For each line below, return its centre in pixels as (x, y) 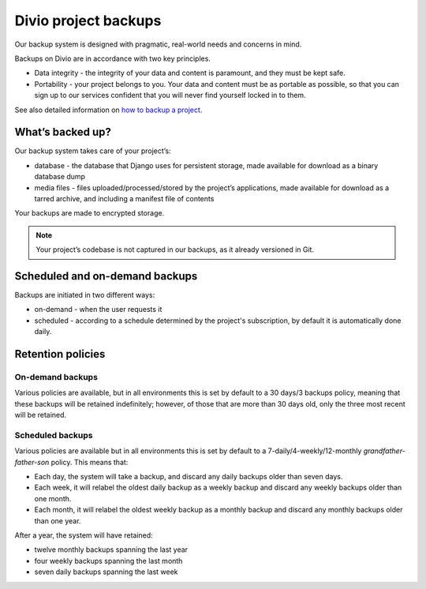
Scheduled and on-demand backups (106, 276)
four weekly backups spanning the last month (108, 561)
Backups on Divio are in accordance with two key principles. (112, 58)
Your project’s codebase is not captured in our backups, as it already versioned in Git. (175, 249)
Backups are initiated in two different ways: (85, 295)
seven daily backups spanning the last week (106, 572)
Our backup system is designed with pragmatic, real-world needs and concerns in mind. (158, 44)
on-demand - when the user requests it (98, 310)
